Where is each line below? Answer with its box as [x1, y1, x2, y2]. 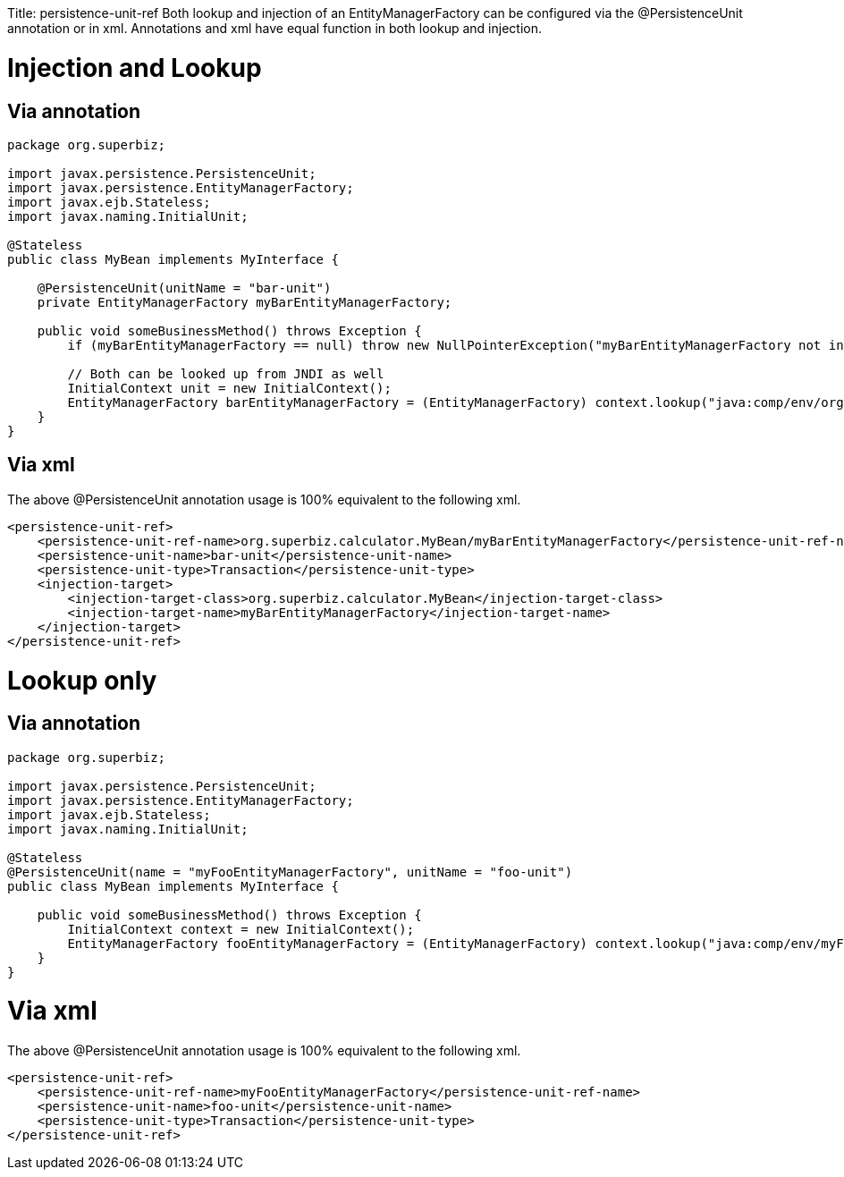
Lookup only [7, 665, 157, 696]
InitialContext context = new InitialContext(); [67, 921, 415, 936]
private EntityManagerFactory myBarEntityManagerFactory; [37, 294, 452, 309]
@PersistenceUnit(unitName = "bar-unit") [37, 280, 332, 295]
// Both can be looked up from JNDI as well [67, 366, 384, 381]
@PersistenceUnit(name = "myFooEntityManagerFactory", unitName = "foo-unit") [7, 864, 573, 879]
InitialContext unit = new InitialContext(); [67, 380, 392, 395]
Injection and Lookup [7, 52, 262, 83]
